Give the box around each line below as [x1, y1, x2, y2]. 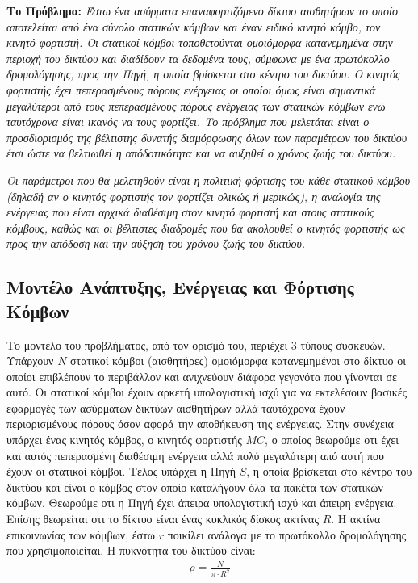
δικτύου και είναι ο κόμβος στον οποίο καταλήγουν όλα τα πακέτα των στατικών [6, 478, 383, 495]
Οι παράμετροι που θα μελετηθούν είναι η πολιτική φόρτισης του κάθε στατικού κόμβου [6, 171, 411, 188]
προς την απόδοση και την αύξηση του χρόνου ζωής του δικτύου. [6, 235, 306, 252]
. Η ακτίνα [331, 510, 381, 527]
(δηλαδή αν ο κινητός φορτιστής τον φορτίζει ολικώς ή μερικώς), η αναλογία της [6, 187, 381, 204]
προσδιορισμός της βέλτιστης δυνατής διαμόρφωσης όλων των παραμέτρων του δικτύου [6, 128, 408, 145]
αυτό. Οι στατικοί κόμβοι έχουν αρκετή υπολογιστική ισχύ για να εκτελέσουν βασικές [6, 384, 408, 401]
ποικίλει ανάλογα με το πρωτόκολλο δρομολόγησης [167, 526, 407, 543]
